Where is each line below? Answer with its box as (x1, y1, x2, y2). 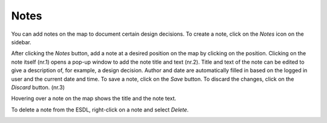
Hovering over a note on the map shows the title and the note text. (11, 95, 177, 102)
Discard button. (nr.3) (11, 84, 65, 91)
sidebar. (11, 38, 31, 45)
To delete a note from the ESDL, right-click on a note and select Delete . (11, 106, 189, 113)
